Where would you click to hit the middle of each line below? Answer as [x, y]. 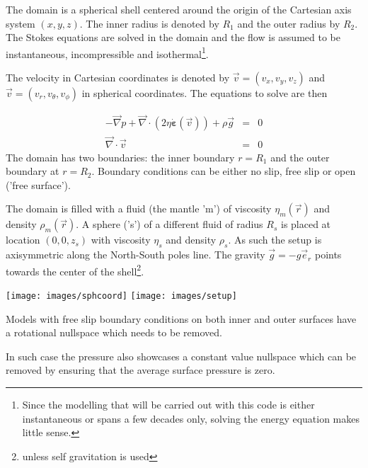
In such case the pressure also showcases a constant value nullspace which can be [181, 356]
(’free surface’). [38, 184]
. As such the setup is [275, 240]
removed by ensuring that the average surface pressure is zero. [140, 370]
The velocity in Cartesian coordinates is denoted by [118, 78]
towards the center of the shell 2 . [75, 270]
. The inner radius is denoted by [149, 23]
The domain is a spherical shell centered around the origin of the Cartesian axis [179, 9]
